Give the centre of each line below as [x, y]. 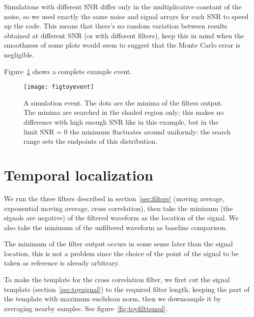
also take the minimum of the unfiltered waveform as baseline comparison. [116, 227]
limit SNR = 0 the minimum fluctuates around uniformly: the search [127, 131]
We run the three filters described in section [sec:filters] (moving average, [114, 198]
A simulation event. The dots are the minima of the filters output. [123, 102]
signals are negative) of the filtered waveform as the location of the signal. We [121, 218]
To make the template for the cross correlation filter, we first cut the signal [117, 279]
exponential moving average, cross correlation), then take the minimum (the [118, 208]
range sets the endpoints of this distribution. [91, 141]
